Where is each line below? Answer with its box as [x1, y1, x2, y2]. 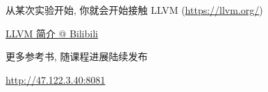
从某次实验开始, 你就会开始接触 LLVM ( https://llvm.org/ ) [6, 3, 263, 17]
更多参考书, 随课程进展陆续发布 [6, 49, 148, 64]
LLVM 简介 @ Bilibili [6, 26, 99, 40]
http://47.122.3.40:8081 [6, 72, 106, 86]
